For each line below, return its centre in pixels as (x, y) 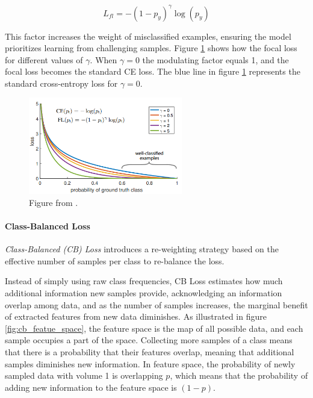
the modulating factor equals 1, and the (215, 59)
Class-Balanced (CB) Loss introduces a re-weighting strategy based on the (142, 249)
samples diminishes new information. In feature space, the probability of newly (150, 363)
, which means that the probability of (239, 375)
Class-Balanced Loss (48, 226)
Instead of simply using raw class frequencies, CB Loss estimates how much (144, 281)
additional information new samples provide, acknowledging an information (144, 293)
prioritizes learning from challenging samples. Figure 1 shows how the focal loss (151, 48)
